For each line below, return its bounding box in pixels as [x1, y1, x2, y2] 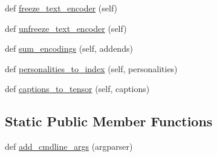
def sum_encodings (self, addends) [5, 42, 133, 55]
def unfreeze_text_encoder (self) [5, 22, 127, 34]
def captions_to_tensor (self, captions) [5, 82, 150, 95]
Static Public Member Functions [5, 112, 213, 131]
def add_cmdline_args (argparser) [5, 140, 133, 153]
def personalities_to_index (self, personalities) [5, 62, 178, 75]
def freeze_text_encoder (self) [5, 2, 118, 14]
